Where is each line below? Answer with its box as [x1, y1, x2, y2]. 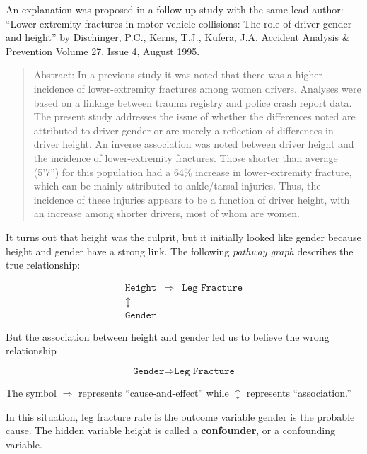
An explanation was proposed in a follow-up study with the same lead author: [6, 2, 344, 16]
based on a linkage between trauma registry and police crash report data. [33, 95, 352, 110]
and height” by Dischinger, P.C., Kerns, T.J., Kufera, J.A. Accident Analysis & [6, 30, 350, 45]
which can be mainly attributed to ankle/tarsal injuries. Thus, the [33, 178, 321, 193]
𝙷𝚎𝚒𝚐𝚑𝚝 [125, 282, 157, 293]
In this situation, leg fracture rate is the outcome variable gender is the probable [6, 409, 355, 424]
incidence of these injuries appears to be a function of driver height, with [33, 192, 350, 206]
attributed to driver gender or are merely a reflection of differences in [33, 122, 334, 137]
